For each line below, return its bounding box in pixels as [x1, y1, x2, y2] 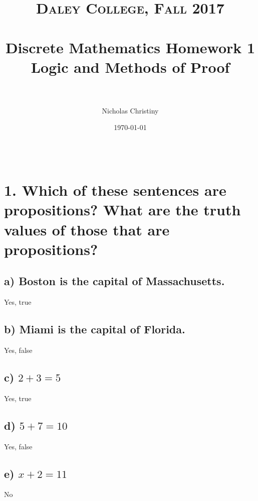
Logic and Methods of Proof [31, 56, 230, 77]
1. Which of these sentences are [4, 180, 226, 200]
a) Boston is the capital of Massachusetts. [4, 273, 225, 289]
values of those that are [4, 219, 170, 239]
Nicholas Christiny [102, 105, 159, 115]
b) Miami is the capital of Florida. [4, 321, 185, 337]
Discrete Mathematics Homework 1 [5, 37, 255, 57]
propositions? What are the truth [4, 199, 241, 220]
